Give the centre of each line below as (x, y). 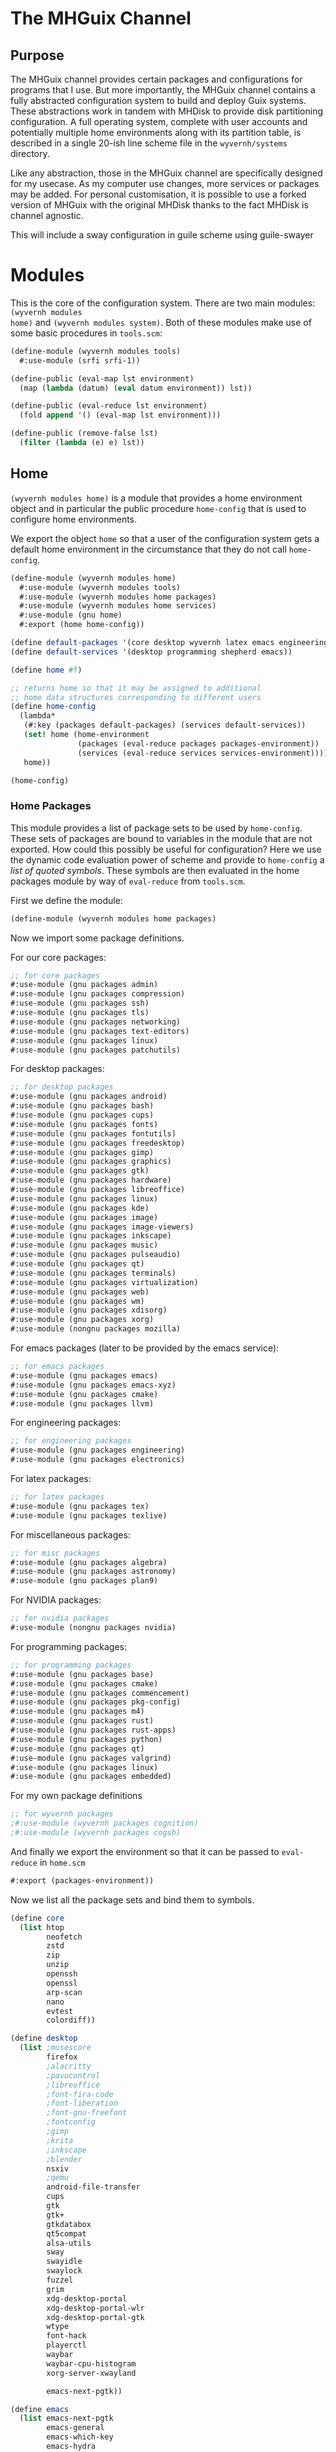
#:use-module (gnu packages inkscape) (91, 1236)
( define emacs (40, 2409)
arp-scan (64, 1992)
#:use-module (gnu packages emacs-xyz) (93, 1385)
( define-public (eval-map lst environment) (102, 378)
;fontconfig (71, 2122)
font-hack (66, 2336)
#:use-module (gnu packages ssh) (80, 1003)
